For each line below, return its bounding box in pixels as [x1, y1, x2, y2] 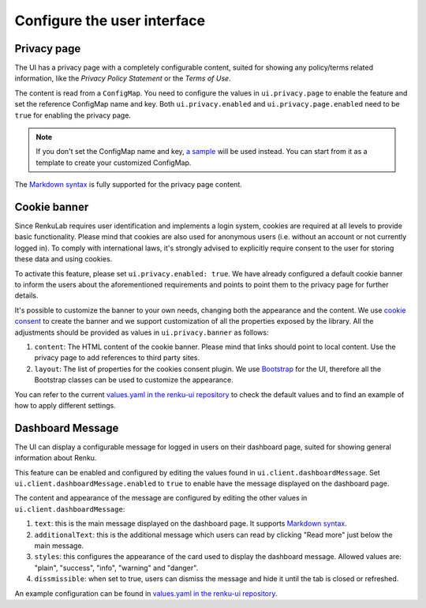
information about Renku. [14, 453, 97, 463]
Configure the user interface [14, 12, 205, 29]
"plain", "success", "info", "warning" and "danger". [34, 563, 199, 572]
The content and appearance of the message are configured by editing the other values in [14, 494, 308, 503]
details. [14, 291, 39, 300]
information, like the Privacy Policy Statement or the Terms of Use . [14, 73, 232, 83]
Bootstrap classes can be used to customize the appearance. [34, 375, 234, 385]
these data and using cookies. [14, 254, 113, 264]
